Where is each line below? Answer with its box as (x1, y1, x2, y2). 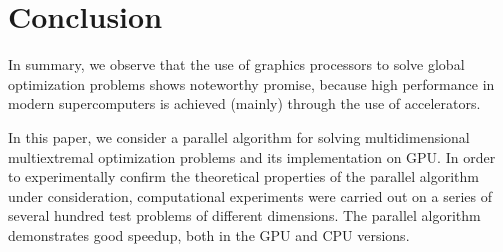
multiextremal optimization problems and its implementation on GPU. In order (8, 146, 496, 167)
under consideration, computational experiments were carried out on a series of (8, 185, 492, 206)
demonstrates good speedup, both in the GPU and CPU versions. (8, 224, 410, 245)
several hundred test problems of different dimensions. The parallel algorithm (8, 205, 481, 226)
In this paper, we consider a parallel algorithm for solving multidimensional (8, 126, 470, 147)
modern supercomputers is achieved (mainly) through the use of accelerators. (8, 93, 481, 114)
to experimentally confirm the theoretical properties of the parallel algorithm (8, 166, 479, 187)
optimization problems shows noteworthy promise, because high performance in (8, 73, 495, 94)
